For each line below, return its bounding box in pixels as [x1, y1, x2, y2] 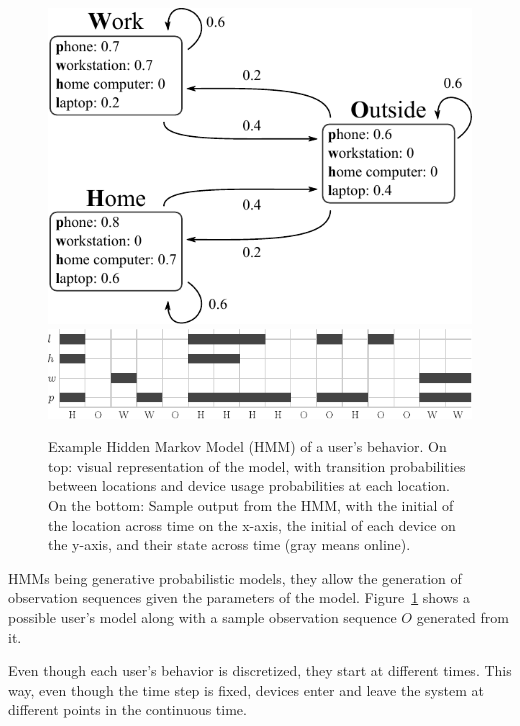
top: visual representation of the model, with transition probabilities [48, 455, 466, 476]
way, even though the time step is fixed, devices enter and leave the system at [8, 679, 484, 700]
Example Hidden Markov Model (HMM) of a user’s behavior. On [48, 436, 447, 457]
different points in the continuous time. [8, 699, 247, 720]
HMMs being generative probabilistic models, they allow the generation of [8, 567, 462, 588]
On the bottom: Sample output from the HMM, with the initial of [48, 495, 454, 516]
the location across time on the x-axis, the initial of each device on [48, 514, 456, 535]
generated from [416, 607, 509, 628]
